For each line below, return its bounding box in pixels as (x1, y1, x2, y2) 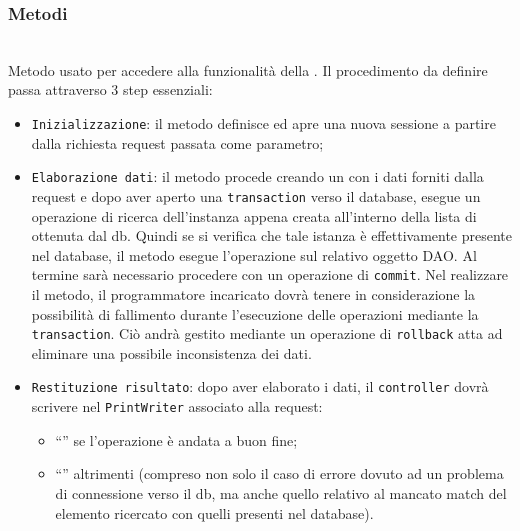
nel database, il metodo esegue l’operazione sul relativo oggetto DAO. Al (31, 244, 477, 265)
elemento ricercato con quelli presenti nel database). (55, 502, 374, 523)
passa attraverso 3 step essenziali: (8, 79, 213, 100)
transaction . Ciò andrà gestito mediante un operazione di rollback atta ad (31, 323, 503, 344)
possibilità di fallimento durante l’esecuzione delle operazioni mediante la (31, 303, 479, 324)
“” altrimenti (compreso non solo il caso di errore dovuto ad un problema (55, 463, 504, 484)
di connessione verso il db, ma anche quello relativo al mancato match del (55, 482, 507, 503)
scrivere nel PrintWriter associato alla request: (31, 396, 323, 417)
